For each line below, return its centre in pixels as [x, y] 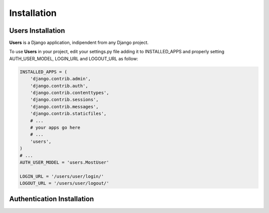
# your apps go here [55, 127]
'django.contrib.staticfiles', [68, 114]
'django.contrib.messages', [65, 106]
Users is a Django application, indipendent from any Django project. [79, 43]
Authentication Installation [52, 199]
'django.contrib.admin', [61, 79]
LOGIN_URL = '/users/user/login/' [62, 176]
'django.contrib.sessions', [65, 100]
